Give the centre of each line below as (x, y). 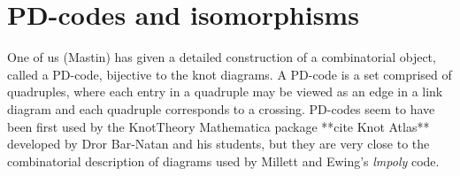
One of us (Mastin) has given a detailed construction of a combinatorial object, (222, 57)
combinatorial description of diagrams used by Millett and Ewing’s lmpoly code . (223, 161)
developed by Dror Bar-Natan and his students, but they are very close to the (218, 144)
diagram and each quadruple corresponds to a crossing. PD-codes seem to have (221, 108)
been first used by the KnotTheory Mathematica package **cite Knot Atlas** (218, 126)
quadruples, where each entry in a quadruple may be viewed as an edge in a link (225, 92)
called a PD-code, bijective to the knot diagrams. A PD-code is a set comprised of (230, 74)
